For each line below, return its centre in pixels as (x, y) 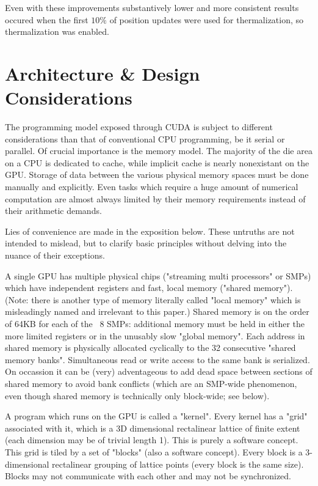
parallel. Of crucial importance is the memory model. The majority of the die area (159, 151)
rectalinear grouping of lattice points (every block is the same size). (178, 464)
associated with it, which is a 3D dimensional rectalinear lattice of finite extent (153, 428)
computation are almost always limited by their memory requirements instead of (155, 198)
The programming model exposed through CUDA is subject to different (139, 127)
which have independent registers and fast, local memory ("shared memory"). (149, 288)
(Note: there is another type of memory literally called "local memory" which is (153, 299)
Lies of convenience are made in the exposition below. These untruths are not (150, 231)
